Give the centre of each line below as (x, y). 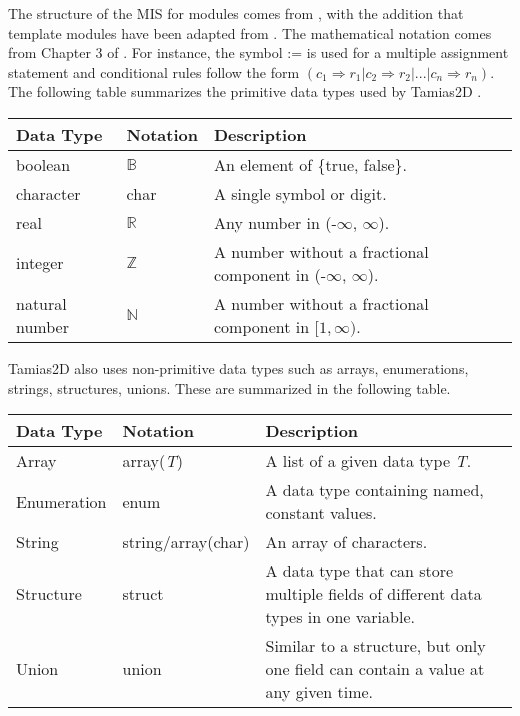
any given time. (319, 692)
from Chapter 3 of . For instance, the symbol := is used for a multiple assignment (258, 52)
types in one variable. (340, 617)
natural (41, 303)
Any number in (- (275, 222)
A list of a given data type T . (368, 461)
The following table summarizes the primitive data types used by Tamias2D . (245, 91)
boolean (43, 164)
